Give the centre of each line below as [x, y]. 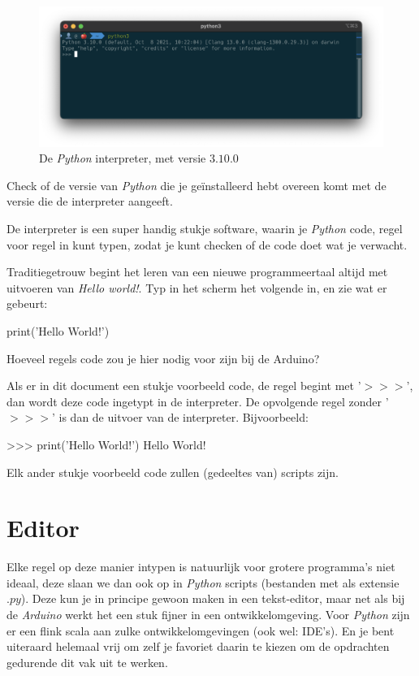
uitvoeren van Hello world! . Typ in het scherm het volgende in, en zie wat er [197, 287]
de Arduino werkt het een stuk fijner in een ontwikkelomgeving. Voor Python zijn [208, 615]
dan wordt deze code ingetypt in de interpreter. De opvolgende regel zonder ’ [198, 401]
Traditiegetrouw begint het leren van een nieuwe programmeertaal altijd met [197, 272]
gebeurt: [27, 303]
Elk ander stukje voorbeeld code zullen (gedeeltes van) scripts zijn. [173, 472]
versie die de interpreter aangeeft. [90, 201]
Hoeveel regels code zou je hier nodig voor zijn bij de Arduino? [163, 358]
